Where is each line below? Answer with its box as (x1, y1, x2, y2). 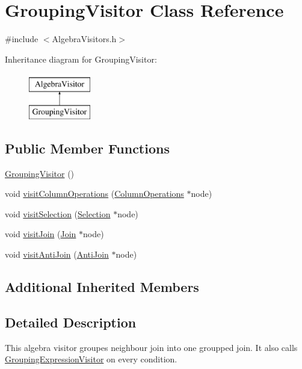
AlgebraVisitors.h (52, 33, 117, 45)
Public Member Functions (5, 138, 170, 157)
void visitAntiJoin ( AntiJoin (5, 248, 109, 261)
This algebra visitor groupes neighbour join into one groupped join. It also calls (5, 341, 298, 353)
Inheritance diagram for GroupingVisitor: (5, 52, 157, 65)
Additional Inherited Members (5, 278, 199, 296)
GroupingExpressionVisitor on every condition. (5, 353, 177, 365)
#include (5, 33, 39, 45)
